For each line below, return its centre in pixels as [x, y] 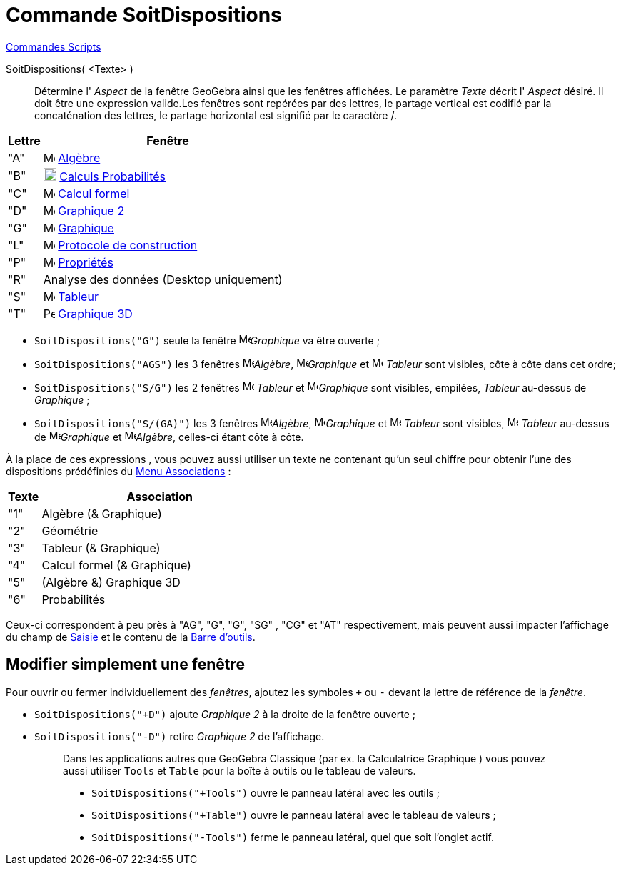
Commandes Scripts [54, 46]
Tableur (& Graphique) [101, 548]
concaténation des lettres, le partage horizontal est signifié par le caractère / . [216, 115]
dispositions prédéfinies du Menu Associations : [118, 471]
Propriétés [86, 262]
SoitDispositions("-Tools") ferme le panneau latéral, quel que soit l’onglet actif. [293, 837]
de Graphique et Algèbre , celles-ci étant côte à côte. [169, 437]
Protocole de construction [128, 245]
